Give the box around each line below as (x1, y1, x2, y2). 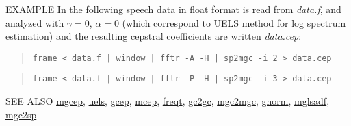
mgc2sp (5, 107, 37, 121)
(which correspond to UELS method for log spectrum (122, 15, 346, 29)
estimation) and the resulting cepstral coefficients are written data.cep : (5, 29, 302, 43)
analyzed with (5, 15, 64, 29)
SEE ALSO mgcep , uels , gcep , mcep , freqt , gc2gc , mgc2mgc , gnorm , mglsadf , (5, 94, 330, 108)
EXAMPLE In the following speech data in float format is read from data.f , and (5, 2, 341, 16)
